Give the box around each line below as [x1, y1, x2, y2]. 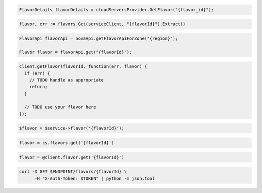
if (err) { [24, 70, 50, 76]
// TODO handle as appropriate [29, 77, 104, 82]
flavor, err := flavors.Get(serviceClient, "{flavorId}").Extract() [19, 21, 186, 27]
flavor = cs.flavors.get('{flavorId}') [19, 140, 114, 145]
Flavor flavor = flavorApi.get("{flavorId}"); [19, 49, 132, 55]
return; [29, 84, 48, 90]
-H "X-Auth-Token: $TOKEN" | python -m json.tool [34, 176, 155, 181]
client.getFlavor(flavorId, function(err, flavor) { [19, 64, 147, 69]
